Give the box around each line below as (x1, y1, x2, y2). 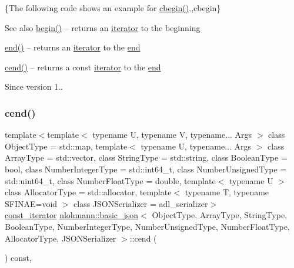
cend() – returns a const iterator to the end (5, 60, 161, 73)
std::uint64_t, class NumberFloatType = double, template (5, 174, 216, 186)
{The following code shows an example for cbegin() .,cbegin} (5, 2, 221, 13)
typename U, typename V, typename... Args (92, 128, 252, 141)
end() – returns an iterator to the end (5, 41, 141, 53)
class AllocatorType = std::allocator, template (5, 186, 172, 198)
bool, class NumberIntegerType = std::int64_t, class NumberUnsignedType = (5, 162, 287, 175)
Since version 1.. (5, 80, 63, 93)
